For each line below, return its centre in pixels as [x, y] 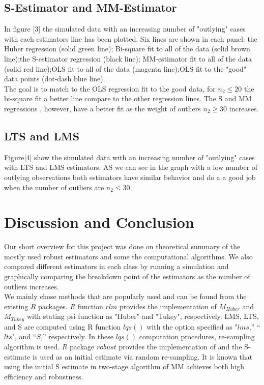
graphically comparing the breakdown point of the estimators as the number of [127, 276]
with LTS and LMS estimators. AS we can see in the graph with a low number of [131, 167]
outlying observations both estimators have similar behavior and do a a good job [130, 177]
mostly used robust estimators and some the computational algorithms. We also [128, 256]
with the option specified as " [192, 326]
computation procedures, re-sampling [197, 336]
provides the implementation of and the [180, 347]
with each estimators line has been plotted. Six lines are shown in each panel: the [131, 38]
